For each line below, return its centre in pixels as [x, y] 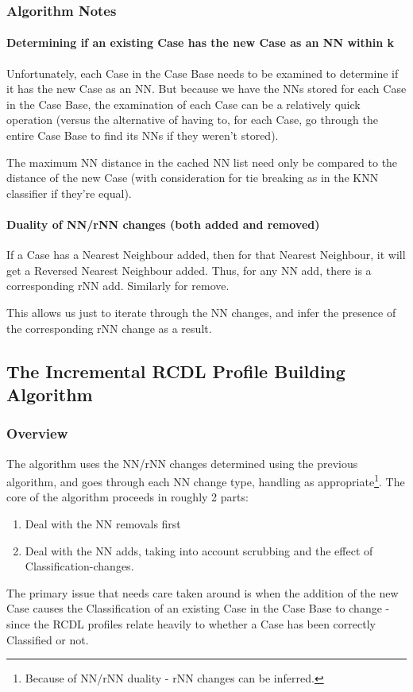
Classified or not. [48, 639]
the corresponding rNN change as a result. [109, 328]
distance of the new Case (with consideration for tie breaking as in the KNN [193, 178]
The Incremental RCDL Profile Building [176, 371]
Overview [37, 433]
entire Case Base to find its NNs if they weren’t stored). [143, 135]
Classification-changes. [79, 566]
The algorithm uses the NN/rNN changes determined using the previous [182, 463]
